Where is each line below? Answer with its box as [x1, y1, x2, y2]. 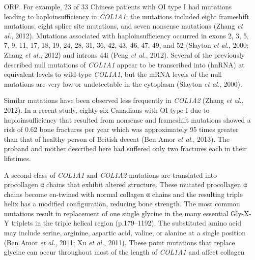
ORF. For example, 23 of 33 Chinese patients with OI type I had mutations [4, 1, 232, 11]
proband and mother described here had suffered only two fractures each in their [4, 143, 247, 154]
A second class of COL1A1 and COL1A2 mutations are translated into [4, 169, 217, 180]
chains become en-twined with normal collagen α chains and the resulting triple [4, 189, 243, 199]
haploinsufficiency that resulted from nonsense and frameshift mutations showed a [4, 114, 251, 125]
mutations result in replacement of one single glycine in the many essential [4, 208, 228, 218]
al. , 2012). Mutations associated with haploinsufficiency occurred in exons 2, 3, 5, [4, 30, 249, 40]
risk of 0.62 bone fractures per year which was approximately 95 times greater [4, 124, 239, 134]
